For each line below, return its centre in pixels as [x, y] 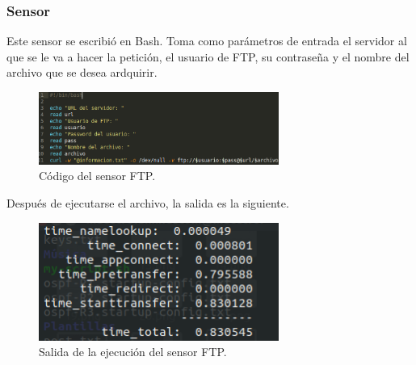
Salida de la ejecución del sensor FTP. [133, 352]
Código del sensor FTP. [97, 176]
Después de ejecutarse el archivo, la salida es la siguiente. [148, 203]
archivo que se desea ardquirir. [82, 72]
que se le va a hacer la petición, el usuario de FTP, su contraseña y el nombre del [208, 56]
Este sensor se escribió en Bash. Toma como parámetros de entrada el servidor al [207, 41]
